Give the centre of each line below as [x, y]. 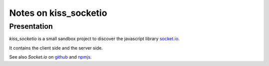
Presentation [31, 26]
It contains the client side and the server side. [56, 48]
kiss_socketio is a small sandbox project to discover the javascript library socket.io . [94, 39]
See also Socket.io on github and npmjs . [51, 57]
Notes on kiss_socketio [58, 13]
